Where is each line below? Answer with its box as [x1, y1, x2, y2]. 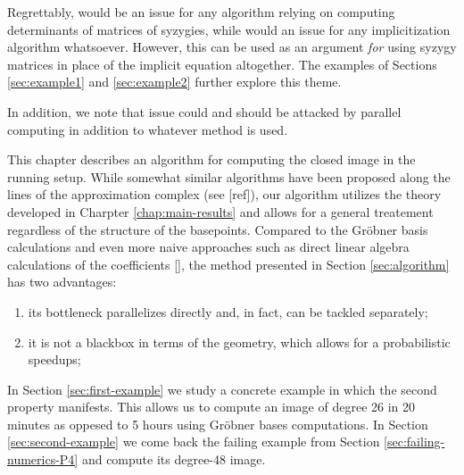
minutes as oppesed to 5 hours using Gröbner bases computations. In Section [7, 414, 428, 433]
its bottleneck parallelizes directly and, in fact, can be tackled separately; [28, 302, 428, 321]
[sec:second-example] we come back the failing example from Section [7, 432, 380, 451]
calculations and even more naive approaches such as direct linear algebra [7, 237, 410, 256]
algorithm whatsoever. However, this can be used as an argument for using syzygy [7, 37, 457, 56]
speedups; [28, 350, 81, 369]
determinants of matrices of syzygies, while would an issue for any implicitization [7, 20, 451, 38]
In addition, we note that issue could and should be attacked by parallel [7, 102, 402, 121]
